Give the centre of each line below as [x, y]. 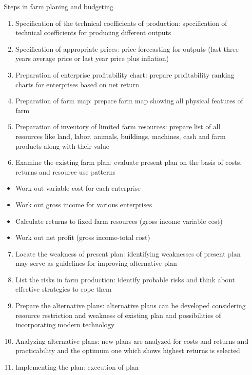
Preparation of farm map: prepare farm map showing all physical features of [129, 101]
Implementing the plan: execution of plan [77, 367]
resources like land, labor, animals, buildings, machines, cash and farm [120, 136]
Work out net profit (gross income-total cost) [83, 237]
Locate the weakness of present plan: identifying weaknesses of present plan [128, 253]
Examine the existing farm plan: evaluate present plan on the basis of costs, [129, 162]
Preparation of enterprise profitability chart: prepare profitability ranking [125, 74]
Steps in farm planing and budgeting [59, 6]
